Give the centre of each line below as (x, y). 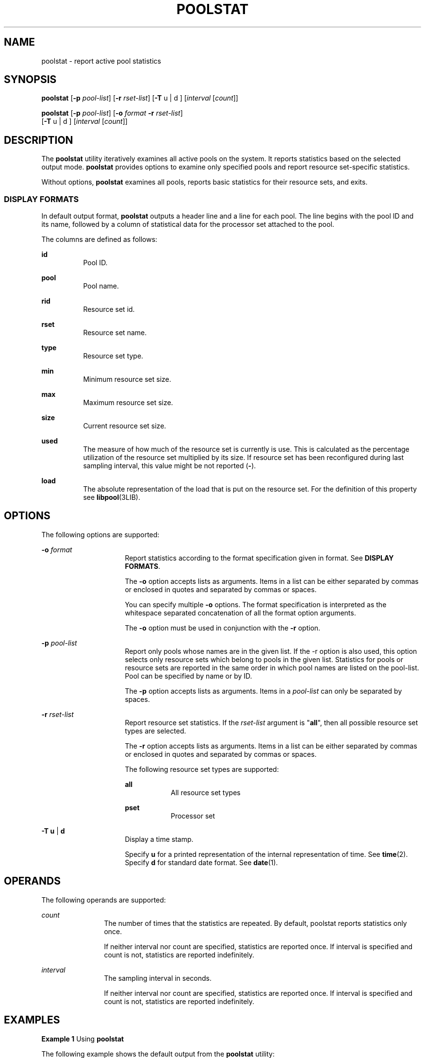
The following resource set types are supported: (202, 769)
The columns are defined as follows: (99, 239)
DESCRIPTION (39, 140)
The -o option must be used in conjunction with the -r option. (223, 628)
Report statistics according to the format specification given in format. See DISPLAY (259, 558)
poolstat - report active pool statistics (101, 61)
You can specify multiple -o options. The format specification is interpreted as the (256, 604)
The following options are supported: (100, 534)
